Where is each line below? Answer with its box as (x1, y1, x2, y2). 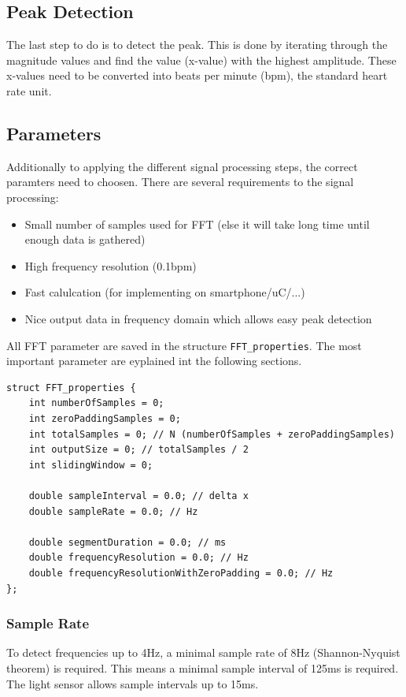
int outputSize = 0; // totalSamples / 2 (28, 444, 249, 456)
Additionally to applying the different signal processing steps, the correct (6, 158, 358, 174)
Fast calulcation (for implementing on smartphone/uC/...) (24, 284, 305, 300)
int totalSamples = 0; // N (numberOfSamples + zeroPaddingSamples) (28, 428, 395, 440)
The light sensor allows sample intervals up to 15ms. (6, 675, 259, 691)
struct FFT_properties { (6, 382, 136, 393)
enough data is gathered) (24, 231, 146, 248)
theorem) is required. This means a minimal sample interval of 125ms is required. (6, 659, 399, 676)
